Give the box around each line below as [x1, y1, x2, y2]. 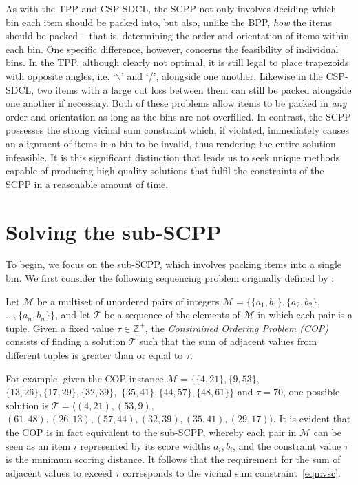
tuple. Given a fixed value [6, 320, 114, 335]
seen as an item [6, 438, 71, 453]
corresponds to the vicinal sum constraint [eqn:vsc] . [123, 465, 341, 479]
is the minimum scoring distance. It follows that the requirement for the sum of [6, 452, 341, 466]
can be [313, 424, 341, 439]
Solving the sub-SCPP [6, 217, 222, 245]
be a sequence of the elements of [104, 307, 240, 322]
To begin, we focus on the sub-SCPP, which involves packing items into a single [6, 257, 342, 271]
